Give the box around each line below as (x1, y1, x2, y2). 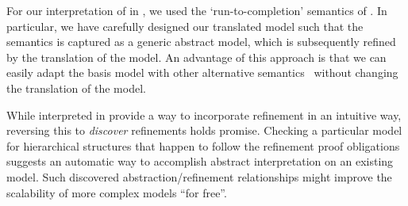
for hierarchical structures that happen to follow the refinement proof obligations (6, 137, 400, 154)
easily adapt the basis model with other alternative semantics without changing (6, 64, 398, 81)
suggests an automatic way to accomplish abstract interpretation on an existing (6, 153, 394, 170)
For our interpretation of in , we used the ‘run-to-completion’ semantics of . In (6, 2, 387, 18)
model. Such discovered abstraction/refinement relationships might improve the (6, 168, 392, 185)
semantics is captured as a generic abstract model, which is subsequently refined (6, 33, 396, 50)
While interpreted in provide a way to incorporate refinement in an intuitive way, (6, 106, 402, 123)
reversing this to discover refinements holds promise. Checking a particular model (6, 122, 402, 139)
